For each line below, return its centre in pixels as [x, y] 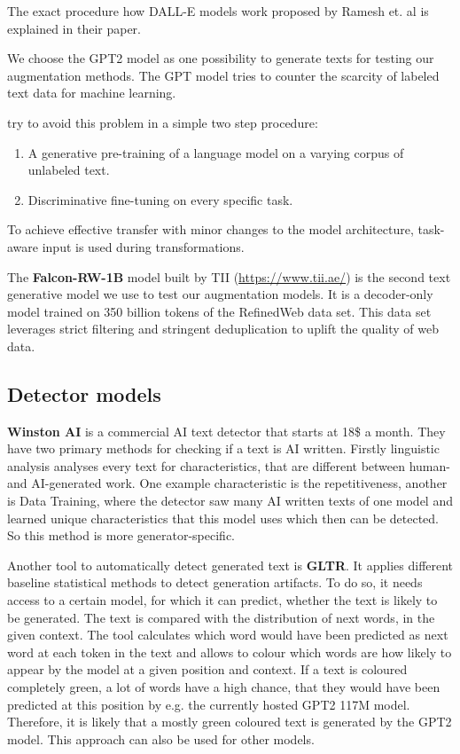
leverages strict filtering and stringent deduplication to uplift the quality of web [223, 329]
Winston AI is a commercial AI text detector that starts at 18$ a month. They [226, 431]
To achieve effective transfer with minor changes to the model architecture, [211, 229]
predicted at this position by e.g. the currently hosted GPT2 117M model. [209, 704]
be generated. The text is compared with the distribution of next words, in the [221, 617]
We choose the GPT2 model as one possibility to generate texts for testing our [221, 58]
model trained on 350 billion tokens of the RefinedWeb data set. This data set [219, 311]
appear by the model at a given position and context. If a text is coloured [207, 669]
